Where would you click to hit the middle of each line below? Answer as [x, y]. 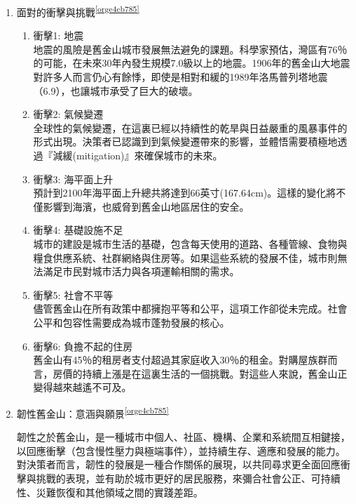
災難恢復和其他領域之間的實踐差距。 [119, 492]
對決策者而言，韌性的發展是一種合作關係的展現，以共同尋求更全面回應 [178, 464]
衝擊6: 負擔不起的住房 [83, 346]
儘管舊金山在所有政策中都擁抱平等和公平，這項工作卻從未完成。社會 [190, 309]
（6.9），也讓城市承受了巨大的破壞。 [116, 90]
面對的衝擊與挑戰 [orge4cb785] [78, 11]
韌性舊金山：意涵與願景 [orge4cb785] [93, 412]
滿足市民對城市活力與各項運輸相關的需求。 [141, 271]
